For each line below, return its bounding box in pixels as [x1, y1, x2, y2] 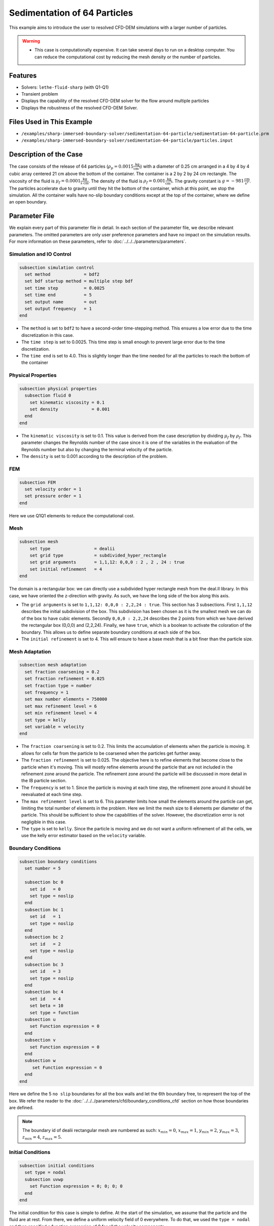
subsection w [24, 1058, 56, 1064]
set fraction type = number [24, 683, 92, 689]
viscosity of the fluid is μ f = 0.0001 [9, 178, 81, 185]
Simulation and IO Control [9, 251, 71, 257]
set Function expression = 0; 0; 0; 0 [29, 1183, 123, 1189]
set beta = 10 [29, 1003, 64, 1009]
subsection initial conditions [19, 1163, 95, 1168]
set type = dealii [29, 546, 115, 551]
